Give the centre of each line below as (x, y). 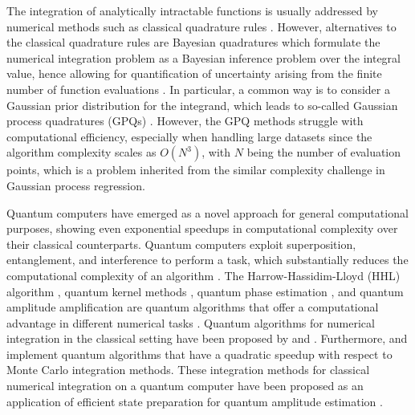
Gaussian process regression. (76, 185)
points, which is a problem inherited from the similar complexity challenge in (196, 170)
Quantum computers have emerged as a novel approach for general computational (207, 212)
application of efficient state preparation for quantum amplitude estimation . (195, 401)
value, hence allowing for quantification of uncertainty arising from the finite (194, 73)
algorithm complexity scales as (81, 152)
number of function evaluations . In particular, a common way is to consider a (198, 89)
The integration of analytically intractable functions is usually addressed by (192, 10)
